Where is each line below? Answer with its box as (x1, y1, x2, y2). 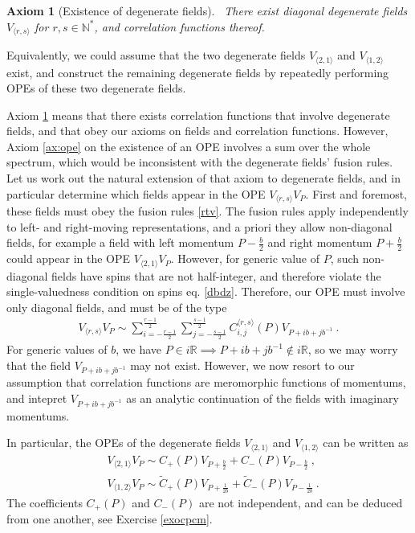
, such (330, 250, 360, 267)
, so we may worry (307, 341, 398, 358)
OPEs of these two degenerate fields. (6, 80, 186, 96)
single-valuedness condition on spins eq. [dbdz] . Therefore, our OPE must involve (6, 283, 405, 300)
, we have (116, 341, 162, 358)
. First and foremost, (305, 185, 408, 202)
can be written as (323, 434, 409, 451)
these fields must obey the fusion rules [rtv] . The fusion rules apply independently (6, 203, 409, 219)
